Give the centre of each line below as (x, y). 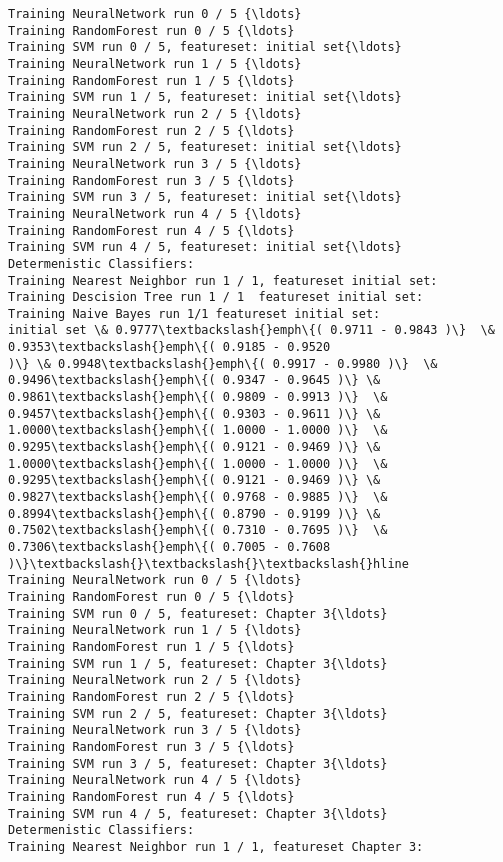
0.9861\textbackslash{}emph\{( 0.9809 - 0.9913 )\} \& (198, 397)
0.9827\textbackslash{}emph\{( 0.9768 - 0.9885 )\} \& (198, 497)
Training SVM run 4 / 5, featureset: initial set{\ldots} (205, 247)
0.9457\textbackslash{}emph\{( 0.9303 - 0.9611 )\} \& (194, 413)
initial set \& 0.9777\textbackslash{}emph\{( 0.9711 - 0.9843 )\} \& (251, 330)
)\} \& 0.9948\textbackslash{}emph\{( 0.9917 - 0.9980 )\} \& (223, 363)
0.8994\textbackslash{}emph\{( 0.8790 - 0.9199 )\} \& (194, 513)
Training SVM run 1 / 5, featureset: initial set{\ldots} (205, 97)
